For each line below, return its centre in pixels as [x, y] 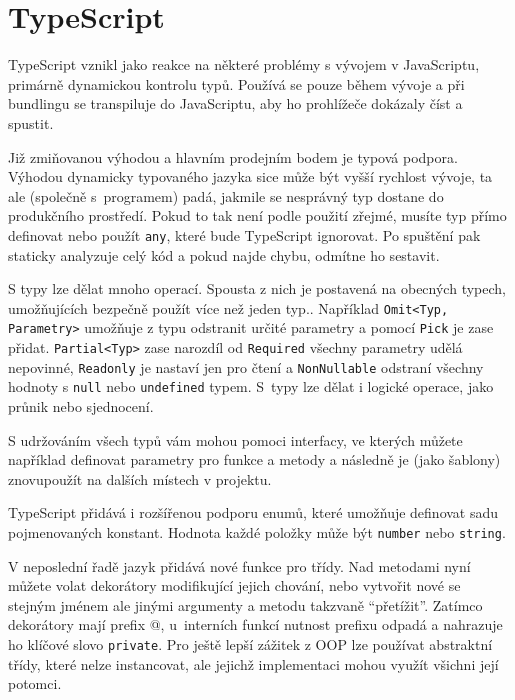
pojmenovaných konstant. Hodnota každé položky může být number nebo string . [257, 531]
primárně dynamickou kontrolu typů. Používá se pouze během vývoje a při [236, 83]
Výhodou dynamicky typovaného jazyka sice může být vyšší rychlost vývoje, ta [250, 176]
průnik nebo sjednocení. [81, 406]
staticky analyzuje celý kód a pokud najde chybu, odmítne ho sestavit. [224, 254]
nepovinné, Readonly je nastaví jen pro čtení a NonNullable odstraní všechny [246, 366]
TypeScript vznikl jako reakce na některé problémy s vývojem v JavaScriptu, [244, 64]
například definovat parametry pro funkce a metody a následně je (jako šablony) [254, 459]
